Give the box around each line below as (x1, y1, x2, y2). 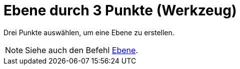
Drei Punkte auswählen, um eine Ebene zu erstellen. (3, 28, 174, 37)
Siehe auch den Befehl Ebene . (25, 45, 138, 55)
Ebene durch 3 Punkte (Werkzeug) (3, 2, 237, 19)
